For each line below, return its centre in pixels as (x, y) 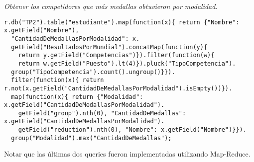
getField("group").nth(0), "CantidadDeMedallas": (102, 113)
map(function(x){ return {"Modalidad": (77, 97)
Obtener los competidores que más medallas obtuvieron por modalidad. (111, 6)
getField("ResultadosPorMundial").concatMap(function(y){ (109, 47)
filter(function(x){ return (58, 80)
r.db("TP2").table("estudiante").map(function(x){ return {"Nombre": (122, 22)
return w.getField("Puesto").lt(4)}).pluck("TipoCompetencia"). (127, 63)
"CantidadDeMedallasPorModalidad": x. (75, 39)
